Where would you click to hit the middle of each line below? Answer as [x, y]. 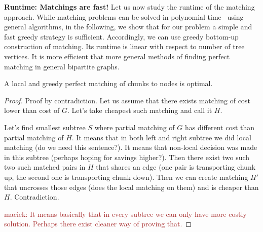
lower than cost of [32, 110]
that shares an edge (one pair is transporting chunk [176, 167]
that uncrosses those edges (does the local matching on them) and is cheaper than [131, 187]
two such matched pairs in [45, 167]
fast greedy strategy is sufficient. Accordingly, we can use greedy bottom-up [121, 36]
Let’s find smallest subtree [45, 127]
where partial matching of [135, 127]
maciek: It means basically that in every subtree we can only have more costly [125, 214]
